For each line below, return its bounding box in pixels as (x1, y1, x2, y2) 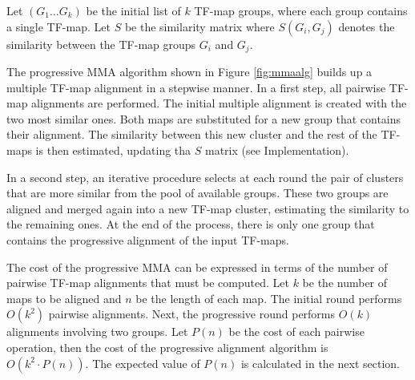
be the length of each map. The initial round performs (135, 289, 402, 306)
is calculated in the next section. (240, 354, 400, 371)
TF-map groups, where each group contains (194, 2, 408, 18)
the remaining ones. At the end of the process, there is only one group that (6, 216, 375, 232)
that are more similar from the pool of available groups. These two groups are (6, 184, 389, 201)
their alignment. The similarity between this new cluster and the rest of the (6, 126, 377, 143)
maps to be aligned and (6, 289, 122, 306)
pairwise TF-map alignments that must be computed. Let (6, 274, 289, 291)
